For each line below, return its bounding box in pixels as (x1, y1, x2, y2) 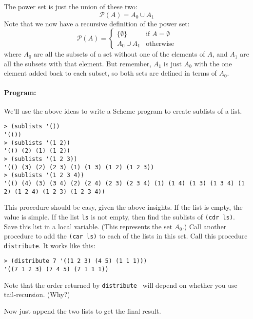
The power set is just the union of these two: (4, 1, 137, 11)
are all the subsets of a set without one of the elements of (34, 49, 205, 59)
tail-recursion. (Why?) (4, 289, 70, 299)
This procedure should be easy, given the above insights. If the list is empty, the (4, 202, 243, 212)
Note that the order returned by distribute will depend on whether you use (4, 279, 237, 290)
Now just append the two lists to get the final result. (4, 305, 161, 316)
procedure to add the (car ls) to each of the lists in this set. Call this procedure (4, 231, 248, 241)
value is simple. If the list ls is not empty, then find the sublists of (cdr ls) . (4, 211, 235, 221)
